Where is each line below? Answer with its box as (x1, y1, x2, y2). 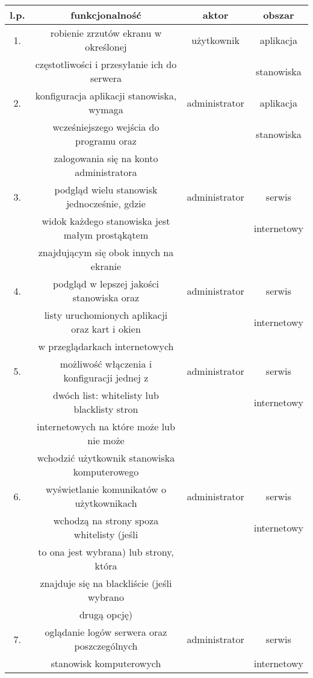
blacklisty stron (73, 402, 138, 416)
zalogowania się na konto (54, 151, 158, 165)
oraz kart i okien (71, 322, 141, 336)
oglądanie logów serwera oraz (45, 625, 167, 639)
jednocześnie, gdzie (66, 196, 146, 210)
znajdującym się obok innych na (38, 245, 174, 259)
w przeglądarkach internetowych (38, 339, 174, 353)
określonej (85, 40, 127, 54)
